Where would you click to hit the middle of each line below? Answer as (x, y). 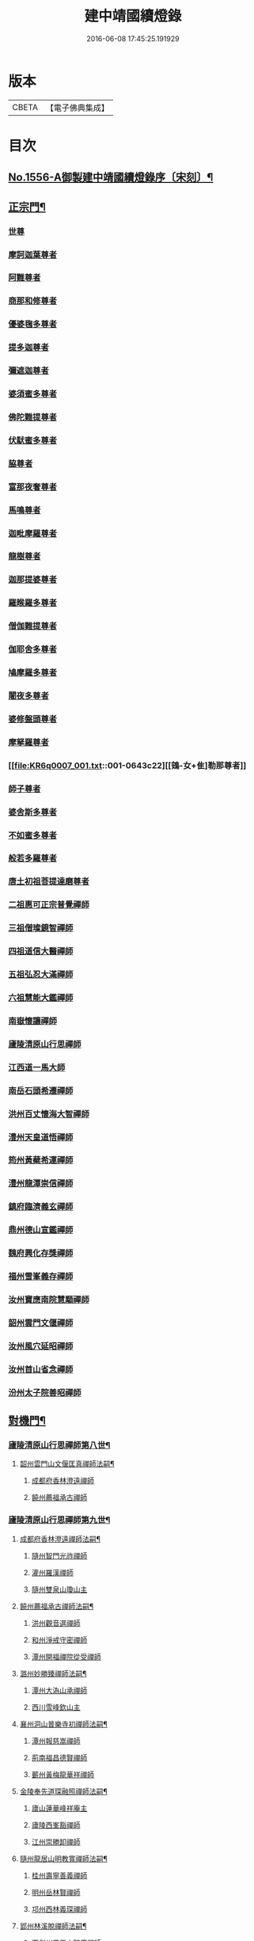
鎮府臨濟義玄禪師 (41, 1207)
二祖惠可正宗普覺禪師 (49, 905)
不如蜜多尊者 (33, 835)
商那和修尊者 (33, 301)
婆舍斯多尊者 (33, 812)
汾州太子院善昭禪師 (45, 1392)
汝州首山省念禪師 (41, 1369)
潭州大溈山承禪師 (59, 1690)
